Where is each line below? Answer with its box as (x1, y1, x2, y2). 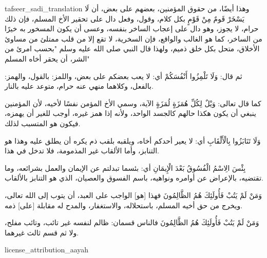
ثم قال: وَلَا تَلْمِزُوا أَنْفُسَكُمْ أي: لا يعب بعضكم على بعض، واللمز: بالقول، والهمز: (5, 70, 242, 81)
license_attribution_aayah (5, 244, 89, 255)
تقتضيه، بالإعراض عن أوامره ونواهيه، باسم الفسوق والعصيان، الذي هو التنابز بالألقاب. (5, 172, 263, 183)
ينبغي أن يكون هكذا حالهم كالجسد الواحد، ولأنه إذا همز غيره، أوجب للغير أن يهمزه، (5, 108, 256, 118)
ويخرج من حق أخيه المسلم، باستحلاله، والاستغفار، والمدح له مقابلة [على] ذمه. (5, 200, 243, 210)
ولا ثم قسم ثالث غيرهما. (5, 227, 79, 237)
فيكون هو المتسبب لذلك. (5, 117, 81, 128)
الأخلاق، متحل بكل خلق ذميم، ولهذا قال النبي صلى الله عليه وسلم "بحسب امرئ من (5, 43, 260, 54)
